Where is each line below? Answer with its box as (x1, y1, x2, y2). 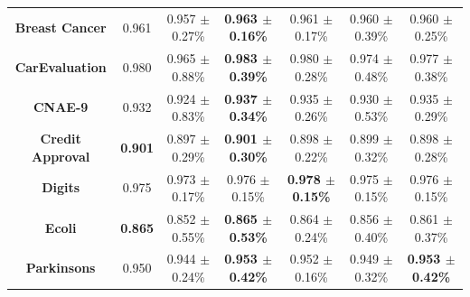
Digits (42, 178, 80, 197)
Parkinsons (25, 258, 96, 277)
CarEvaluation (14, 57, 107, 76)
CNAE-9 (33, 97, 89, 116)
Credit (40, 129, 81, 148)
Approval (32, 146, 90, 165)
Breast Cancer (14, 17, 107, 36)
